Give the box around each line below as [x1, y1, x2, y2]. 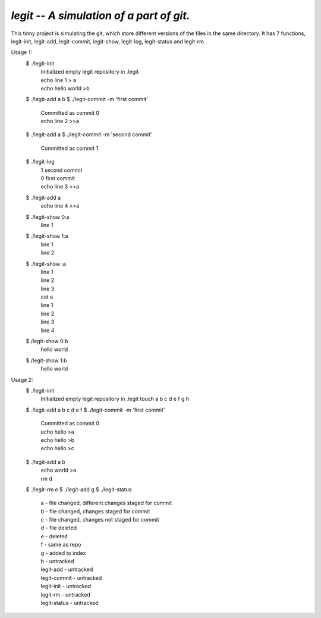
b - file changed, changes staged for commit [40, 507, 150, 515]
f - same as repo [40, 541, 81, 548]
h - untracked [40, 558, 74, 565]
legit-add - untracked [40, 566, 93, 573]
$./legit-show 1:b [26, 357, 67, 364]
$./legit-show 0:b [26, 338, 68, 345]
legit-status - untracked [40, 599, 99, 606]
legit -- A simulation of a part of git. [11, 9, 190, 22]
